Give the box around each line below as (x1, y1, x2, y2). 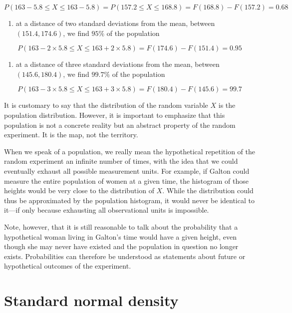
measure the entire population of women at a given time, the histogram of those (4, 175, 249, 186)
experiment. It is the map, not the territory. (4, 129, 138, 140)
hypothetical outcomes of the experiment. (4, 261, 131, 271)
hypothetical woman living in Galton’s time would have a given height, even (4, 231, 237, 242)
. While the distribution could (162, 185, 254, 196)
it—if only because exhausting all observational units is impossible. (4, 205, 209, 215)
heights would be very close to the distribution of (4, 185, 154, 196)
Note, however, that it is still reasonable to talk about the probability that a (4, 221, 238, 232)
